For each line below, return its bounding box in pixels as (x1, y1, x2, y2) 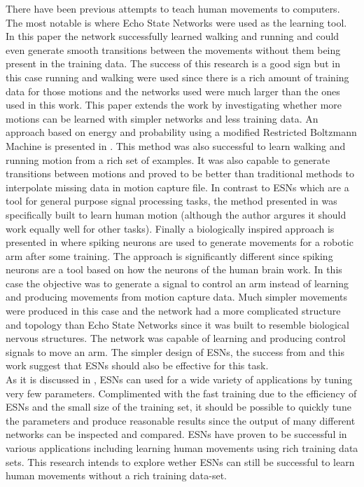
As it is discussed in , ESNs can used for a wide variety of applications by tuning (6, 372, 353, 387)
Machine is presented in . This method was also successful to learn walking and (6, 138, 346, 153)
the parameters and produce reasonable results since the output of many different (6, 413, 356, 427)
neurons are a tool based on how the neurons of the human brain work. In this (6, 262, 342, 277)
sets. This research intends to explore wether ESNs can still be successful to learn (6, 454, 355, 469)
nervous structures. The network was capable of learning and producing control (6, 331, 346, 345)
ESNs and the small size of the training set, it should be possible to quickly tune (6, 399, 351, 414)
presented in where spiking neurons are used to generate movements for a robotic (6, 235, 353, 249)
